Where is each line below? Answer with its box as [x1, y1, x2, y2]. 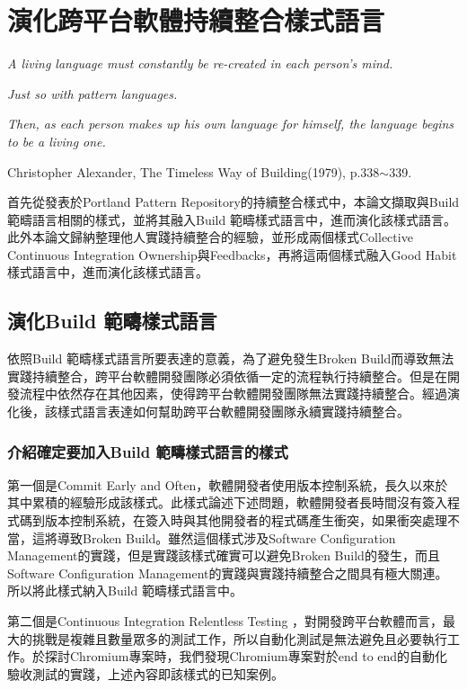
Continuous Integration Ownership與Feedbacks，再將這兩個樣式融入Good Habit [7, 245, 457, 264]
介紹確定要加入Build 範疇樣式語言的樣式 [7, 440, 288, 462]
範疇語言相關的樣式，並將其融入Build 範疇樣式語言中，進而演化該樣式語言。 [7, 210, 456, 228]
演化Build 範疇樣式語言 [7, 307, 217, 335]
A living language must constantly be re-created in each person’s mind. [7, 54, 393, 73]
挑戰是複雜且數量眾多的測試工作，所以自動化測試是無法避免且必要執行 [31, 629, 447, 648]
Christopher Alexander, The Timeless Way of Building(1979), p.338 [7, 162, 380, 181]
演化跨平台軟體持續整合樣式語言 [7, 2, 385, 39]
